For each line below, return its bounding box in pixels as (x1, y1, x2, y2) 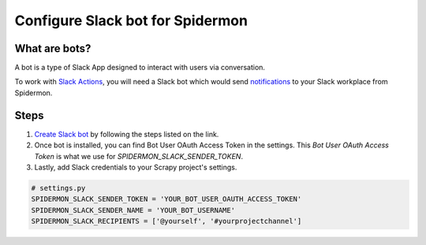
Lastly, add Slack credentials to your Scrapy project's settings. (34, 162, 237, 172)
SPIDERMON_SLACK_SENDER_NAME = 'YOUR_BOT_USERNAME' (31, 206, 236, 214)
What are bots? (14, 42, 92, 55)
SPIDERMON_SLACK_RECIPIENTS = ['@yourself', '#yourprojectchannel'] (31, 217, 302, 226)
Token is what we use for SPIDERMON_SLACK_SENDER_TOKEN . (34, 151, 244, 161)
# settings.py (31, 184, 86, 192)
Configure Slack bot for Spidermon (14, 12, 248, 29)
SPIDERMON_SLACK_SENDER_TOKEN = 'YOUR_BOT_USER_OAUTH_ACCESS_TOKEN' (31, 195, 302, 204)
